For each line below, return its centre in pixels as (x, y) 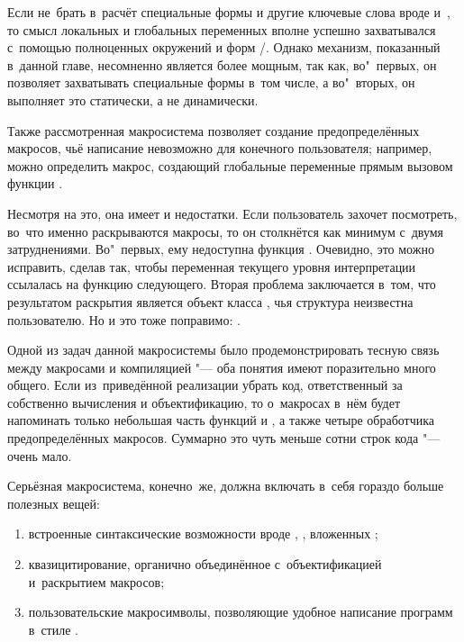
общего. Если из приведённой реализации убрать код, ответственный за (205, 385)
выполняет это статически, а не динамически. (133, 99)
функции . (35, 183)
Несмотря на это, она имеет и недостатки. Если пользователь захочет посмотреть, (232, 213)
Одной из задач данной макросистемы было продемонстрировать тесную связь (223, 350)
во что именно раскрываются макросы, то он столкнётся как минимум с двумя (226, 231)
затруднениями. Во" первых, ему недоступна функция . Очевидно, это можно (221, 249)
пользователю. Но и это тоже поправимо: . (124, 319)
